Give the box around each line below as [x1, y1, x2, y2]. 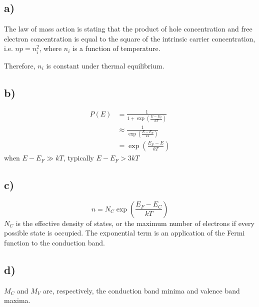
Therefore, [4, 60, 35, 70]
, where [39, 43, 62, 53]
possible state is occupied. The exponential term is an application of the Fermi [4, 227, 245, 238]
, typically [63, 152, 94, 163]
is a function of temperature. [72, 43, 160, 53]
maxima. [4, 295, 30, 305]
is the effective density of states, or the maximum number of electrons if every [15, 217, 254, 228]
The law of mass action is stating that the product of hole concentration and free [4, 23, 252, 34]
